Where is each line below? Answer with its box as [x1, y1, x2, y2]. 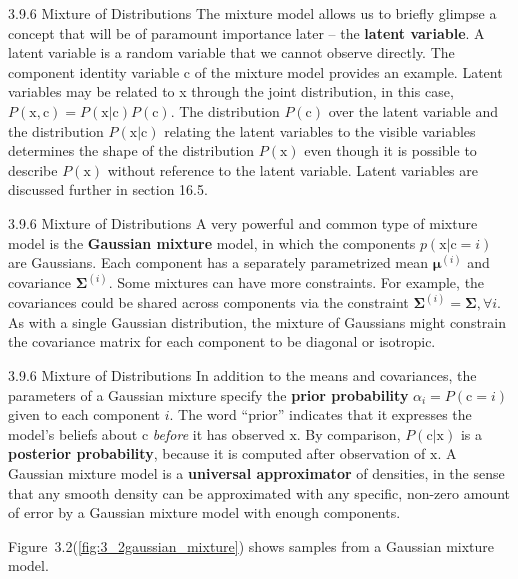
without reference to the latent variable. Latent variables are [107, 159, 478, 180]
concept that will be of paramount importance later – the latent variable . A [8, 22, 485, 43]
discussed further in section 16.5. [8, 179, 208, 200]
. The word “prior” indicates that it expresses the [169, 404, 472, 425]
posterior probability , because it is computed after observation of [8, 443, 426, 464]
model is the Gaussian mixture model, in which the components [8, 232, 416, 253]
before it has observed [152, 423, 285, 444]
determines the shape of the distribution [8, 140, 255, 161]
